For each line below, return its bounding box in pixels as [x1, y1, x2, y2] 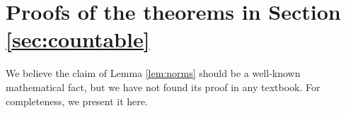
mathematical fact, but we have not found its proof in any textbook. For [6, 79, 321, 94]
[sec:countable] [6, 25, 150, 54]
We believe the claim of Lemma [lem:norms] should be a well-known [6, 66, 301, 81]
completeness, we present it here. [6, 93, 148, 108]
